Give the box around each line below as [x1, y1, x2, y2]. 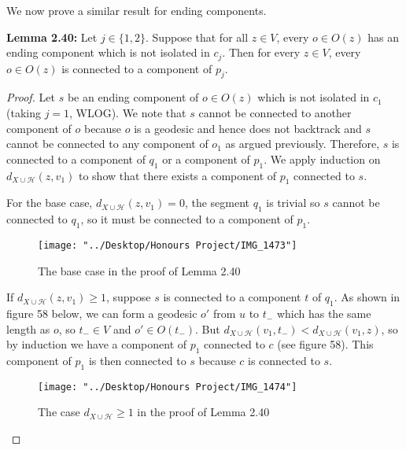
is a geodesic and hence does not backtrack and [134, 120, 362, 136]
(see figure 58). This [277, 336, 374, 352]
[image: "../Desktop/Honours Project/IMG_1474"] [38, 381, 297, 393]
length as [6, 320, 50, 337]
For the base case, [6, 194, 93, 211]
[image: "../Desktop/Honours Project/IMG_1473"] [38, 240, 297, 251]
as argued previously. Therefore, [225, 135, 380, 152]
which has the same [276, 305, 371, 322]
